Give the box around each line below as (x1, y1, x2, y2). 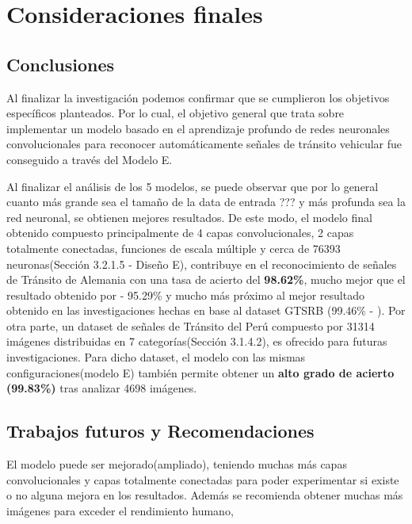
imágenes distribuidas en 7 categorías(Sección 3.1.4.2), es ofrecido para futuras (6, 333, 387, 350)
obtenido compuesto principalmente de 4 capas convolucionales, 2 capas (6, 224, 354, 241)
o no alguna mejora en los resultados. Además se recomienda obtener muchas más (6, 487, 403, 503)
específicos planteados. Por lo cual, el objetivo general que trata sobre (6, 105, 345, 121)
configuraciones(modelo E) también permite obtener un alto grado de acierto (6, 364, 395, 381)
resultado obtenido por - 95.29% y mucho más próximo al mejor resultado (6, 286, 364, 303)
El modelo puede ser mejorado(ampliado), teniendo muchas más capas (6, 456, 347, 472)
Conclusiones (6, 52, 115, 76)
